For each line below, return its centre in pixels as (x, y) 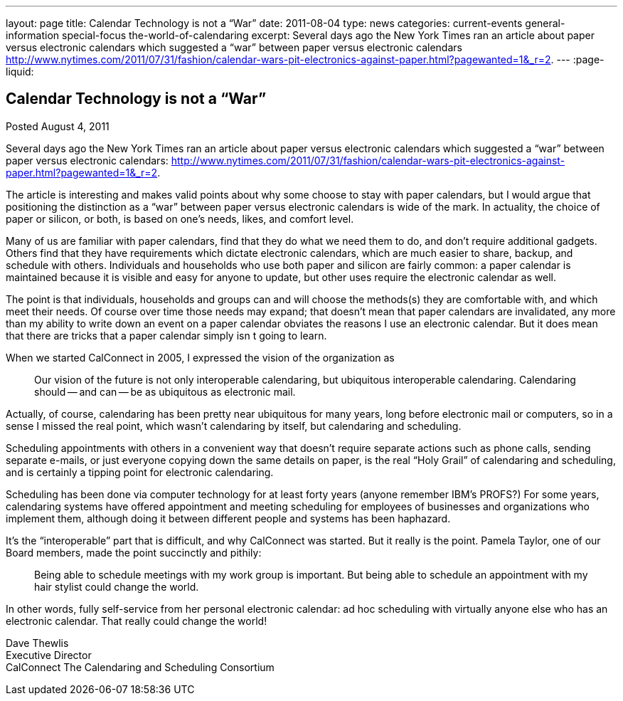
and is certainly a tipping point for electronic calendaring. (140, 472)
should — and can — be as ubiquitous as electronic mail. (165, 391)
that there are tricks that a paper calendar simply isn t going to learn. (166, 335)
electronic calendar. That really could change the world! (137, 621)
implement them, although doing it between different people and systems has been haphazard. (228, 518)
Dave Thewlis (37, 643)
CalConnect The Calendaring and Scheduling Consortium (140, 667)
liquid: (20, 72)
